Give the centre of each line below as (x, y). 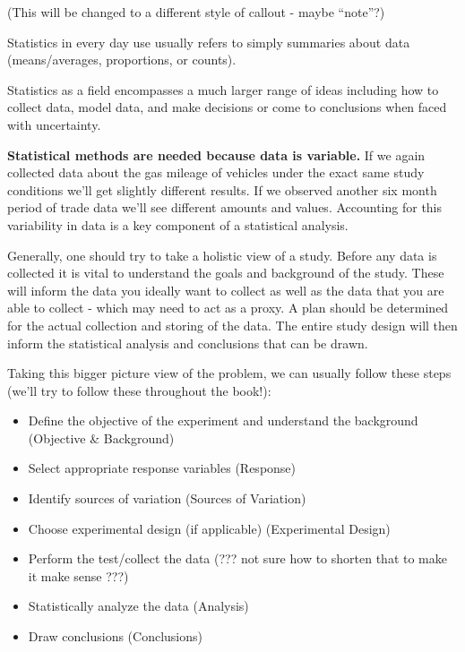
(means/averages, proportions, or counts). (122, 60)
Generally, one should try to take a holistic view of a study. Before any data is (222, 255)
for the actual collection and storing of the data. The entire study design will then (232, 325)
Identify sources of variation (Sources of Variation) (167, 498)
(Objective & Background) (101, 438)
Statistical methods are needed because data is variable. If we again (216, 154)
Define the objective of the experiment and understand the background (223, 420)
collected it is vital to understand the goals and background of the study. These (226, 273)
